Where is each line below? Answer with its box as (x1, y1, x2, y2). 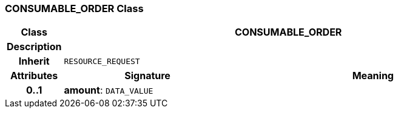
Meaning (352, 69, 394, 82)
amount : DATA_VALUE (64, 84, 153, 97)
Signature (124, 69, 170, 82)
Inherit (18, 55, 50, 68)
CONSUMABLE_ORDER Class (5, 2, 144, 15)
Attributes (10, 69, 58, 82)
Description (7, 40, 62, 53)
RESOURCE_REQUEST (64, 56, 140, 66)
